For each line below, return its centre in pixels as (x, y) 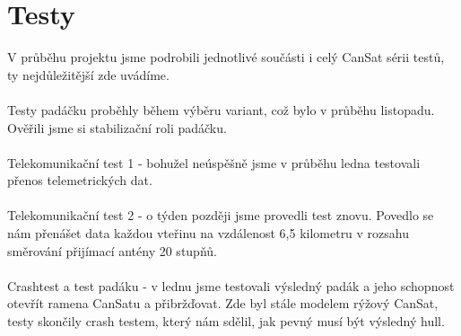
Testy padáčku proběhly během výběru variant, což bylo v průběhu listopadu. (221, 109)
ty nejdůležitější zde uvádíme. (88, 74)
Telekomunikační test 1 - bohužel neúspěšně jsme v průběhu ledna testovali (214, 162)
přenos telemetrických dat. (80, 180)
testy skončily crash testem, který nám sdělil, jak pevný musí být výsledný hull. (226, 321)
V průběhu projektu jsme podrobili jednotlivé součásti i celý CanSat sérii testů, (226, 57)
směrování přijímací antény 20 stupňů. (112, 250)
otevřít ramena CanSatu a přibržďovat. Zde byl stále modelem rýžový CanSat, (223, 303)
